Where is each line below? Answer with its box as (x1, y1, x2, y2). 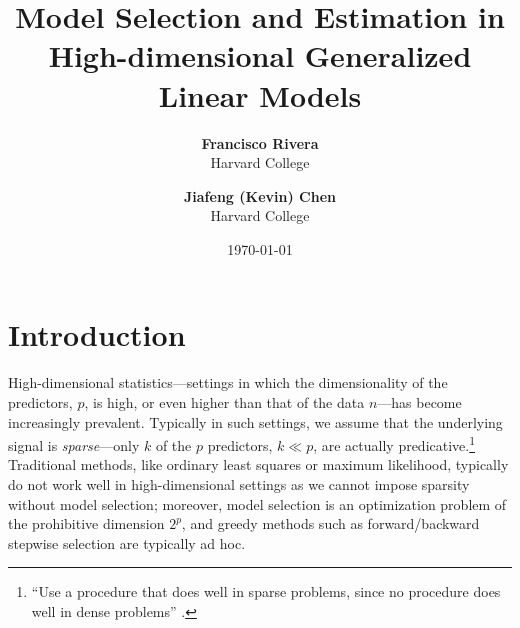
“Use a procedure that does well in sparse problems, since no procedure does (31, 581, 501, 602)
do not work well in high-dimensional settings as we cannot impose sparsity (8, 474, 470, 495)
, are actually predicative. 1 (313, 432, 476, 455)
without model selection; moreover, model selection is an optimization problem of (8, 493, 507, 514)
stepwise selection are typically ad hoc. (8, 532, 246, 553)
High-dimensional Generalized (48, 35, 472, 76)
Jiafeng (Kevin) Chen (184, 185, 336, 206)
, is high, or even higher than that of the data (84, 392, 365, 412)
